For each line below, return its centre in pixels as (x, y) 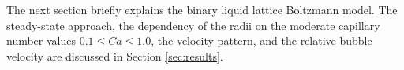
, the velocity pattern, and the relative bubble (262, 41)
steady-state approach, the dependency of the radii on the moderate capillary (193, 25)
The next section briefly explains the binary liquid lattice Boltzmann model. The (202, 9)
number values (41, 41)
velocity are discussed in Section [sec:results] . (115, 55)
